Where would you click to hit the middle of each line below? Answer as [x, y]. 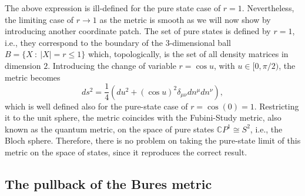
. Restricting [276, 106]
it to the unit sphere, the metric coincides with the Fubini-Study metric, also [143, 117]
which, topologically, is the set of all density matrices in [188, 54]
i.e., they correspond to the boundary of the [84, 42]
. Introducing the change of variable [112, 65]
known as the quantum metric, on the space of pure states [110, 129]
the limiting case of [39, 19]
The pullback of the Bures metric [108, 183]
